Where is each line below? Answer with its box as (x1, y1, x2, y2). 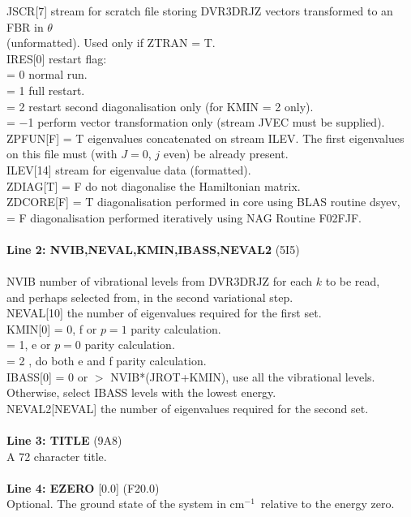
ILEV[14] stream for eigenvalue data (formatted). (6, 161, 251, 178)
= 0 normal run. (6, 66, 88, 83)
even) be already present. (163, 145, 289, 162)
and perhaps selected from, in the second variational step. (6, 288, 293, 305)
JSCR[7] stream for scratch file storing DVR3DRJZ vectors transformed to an (6, 2, 393, 19)
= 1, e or (6, 336, 51, 353)
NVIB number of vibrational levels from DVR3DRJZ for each (6, 273, 313, 290)
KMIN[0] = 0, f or (6, 320, 97, 337)
